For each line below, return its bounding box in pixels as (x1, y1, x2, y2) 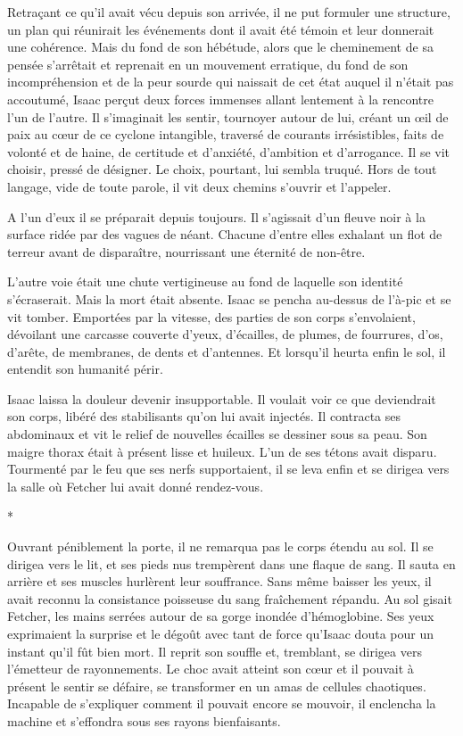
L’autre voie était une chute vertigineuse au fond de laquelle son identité (7, 272, 403, 291)
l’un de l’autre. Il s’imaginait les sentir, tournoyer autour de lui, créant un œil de (7, 107, 449, 126)
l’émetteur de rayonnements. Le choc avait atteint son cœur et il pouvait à (7, 659, 414, 678)
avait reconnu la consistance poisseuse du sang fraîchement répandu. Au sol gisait (7, 589, 452, 608)
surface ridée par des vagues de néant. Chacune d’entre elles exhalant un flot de (7, 225, 442, 244)
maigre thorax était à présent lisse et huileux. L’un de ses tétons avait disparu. (7, 442, 437, 460)
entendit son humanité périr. (7, 360, 163, 378)
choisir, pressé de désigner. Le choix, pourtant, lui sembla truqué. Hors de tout (7, 160, 437, 178)
